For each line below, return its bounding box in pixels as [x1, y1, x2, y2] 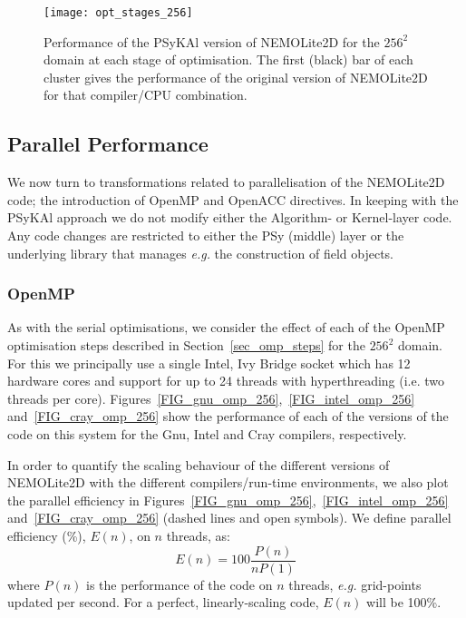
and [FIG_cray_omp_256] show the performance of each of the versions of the [7, 407, 449, 426]
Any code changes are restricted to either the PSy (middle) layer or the [7, 226, 404, 245]
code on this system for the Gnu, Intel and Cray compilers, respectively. [7, 424, 407, 443]
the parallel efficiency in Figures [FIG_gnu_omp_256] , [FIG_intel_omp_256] [7, 490, 449, 509]
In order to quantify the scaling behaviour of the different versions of [7, 455, 390, 474]
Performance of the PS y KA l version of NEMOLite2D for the [44, 32, 380, 51]
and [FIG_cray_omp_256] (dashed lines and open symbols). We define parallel [7, 508, 451, 527]
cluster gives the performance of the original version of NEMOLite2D [44, 67, 428, 86]
